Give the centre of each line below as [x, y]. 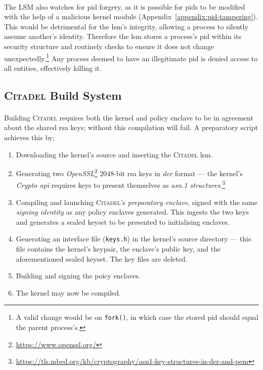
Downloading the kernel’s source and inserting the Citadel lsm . [114, 154]
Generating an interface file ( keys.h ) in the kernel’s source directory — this [134, 239]
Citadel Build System [63, 95]
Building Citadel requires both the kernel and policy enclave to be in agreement [129, 117]
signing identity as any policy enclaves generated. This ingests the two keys [132, 212]
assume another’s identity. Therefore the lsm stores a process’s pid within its [123, 36]
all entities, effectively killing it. [53, 68]
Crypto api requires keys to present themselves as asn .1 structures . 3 [121, 184]
